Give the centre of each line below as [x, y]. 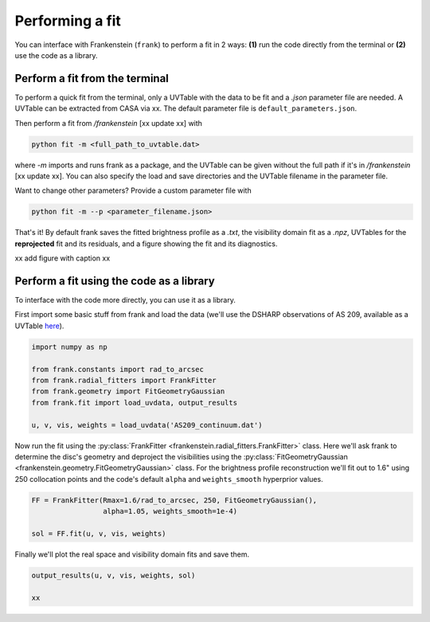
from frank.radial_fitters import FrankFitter [124, 380]
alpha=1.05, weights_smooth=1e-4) [170, 511]
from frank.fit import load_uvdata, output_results [135, 403]
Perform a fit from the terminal [92, 78]
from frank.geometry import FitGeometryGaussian [128, 391]
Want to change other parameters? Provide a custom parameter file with [133, 190]
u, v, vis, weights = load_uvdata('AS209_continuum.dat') [147, 425]
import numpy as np [69, 347]
